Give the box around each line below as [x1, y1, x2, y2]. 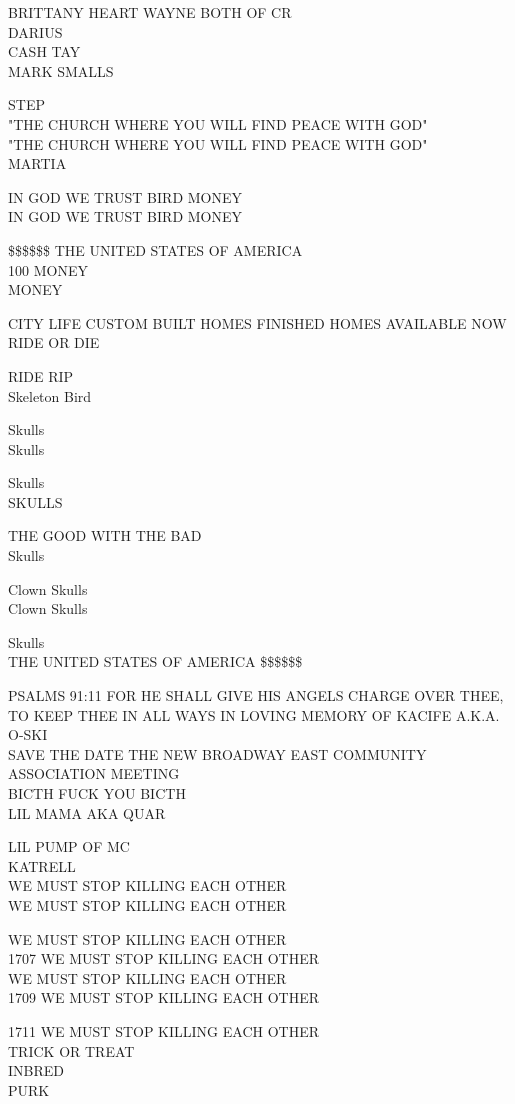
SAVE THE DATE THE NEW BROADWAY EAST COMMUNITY [8, 743, 427, 764]
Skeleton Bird [8, 385, 92, 406]
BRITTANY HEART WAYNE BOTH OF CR [8, 2, 292, 22]
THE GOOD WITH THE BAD [8, 525, 202, 546]
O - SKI [8, 724, 48, 745]
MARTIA [8, 153, 67, 174]
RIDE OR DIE [8, 332, 100, 353]
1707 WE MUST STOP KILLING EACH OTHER [8, 948, 320, 969]
